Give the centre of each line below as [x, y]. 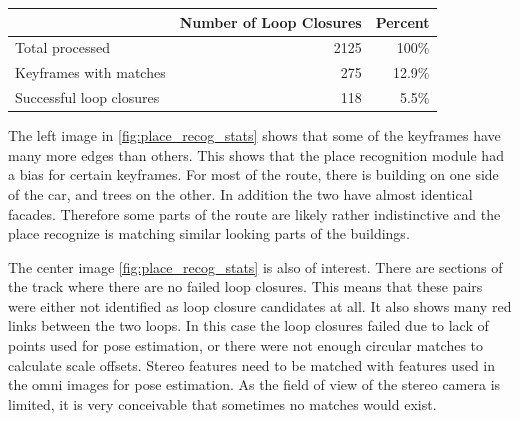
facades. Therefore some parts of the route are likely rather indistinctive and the [254, 213]
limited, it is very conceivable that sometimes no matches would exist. [222, 403]
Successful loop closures [87, 97]
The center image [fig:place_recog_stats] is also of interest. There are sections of [255, 266]
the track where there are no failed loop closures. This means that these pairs [245, 286]
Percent [402, 21]
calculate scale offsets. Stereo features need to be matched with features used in [252, 364]
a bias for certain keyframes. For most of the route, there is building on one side [253, 174]
